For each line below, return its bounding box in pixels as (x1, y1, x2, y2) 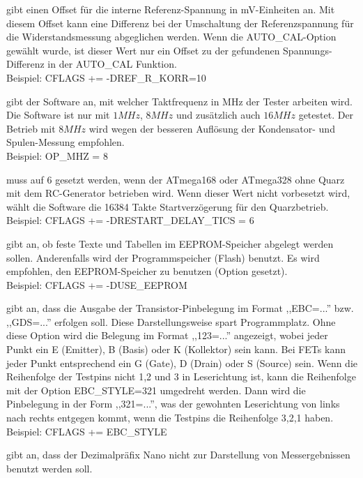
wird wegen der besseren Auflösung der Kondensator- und (88, 121, 335, 135)
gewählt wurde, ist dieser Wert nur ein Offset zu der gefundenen (6, 43, 280, 57)
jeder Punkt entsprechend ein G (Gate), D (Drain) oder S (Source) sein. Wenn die (6, 355, 357, 370)
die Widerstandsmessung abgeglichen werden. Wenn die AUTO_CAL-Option (6, 29, 337, 44)
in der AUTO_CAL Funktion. (47, 57, 177, 71)
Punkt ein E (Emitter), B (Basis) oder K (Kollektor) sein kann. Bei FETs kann (6, 342, 346, 357)
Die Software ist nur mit (6, 107, 110, 122)
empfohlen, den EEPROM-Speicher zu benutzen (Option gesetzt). (6, 264, 288, 278)
